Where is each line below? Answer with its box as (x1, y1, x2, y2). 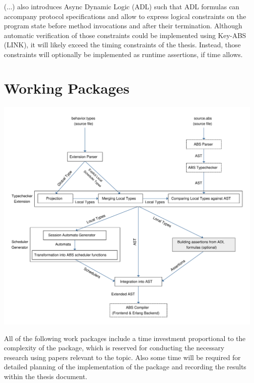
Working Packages (4, 78, 130, 98)
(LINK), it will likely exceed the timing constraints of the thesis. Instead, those (4, 40, 241, 50)
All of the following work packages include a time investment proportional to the (4, 333, 246, 343)
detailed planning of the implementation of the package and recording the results (4, 362, 247, 372)
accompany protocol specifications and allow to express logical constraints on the (4, 11, 246, 21)
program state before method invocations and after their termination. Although (4, 20, 242, 31)
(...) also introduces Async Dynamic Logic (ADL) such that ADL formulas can (4, 1, 239, 11)
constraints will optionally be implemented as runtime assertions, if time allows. (4, 49, 243, 59)
